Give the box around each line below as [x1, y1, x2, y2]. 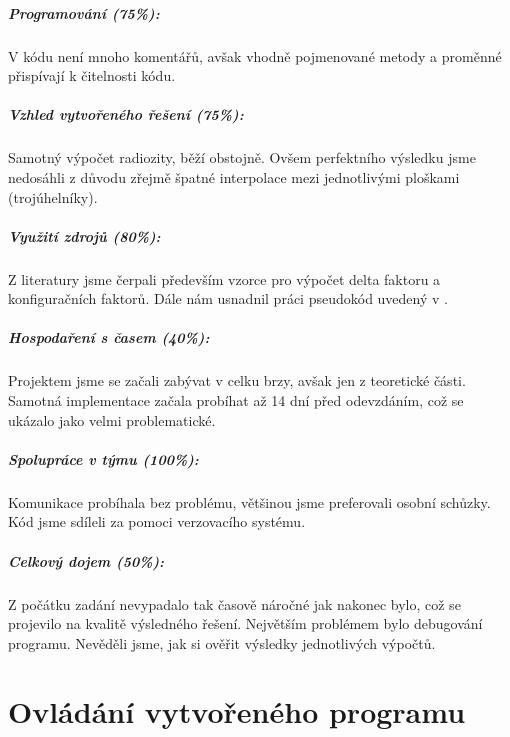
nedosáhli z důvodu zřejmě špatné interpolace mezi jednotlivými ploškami [8, 166, 460, 187]
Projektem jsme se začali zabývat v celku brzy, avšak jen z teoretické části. [8, 370, 466, 391]
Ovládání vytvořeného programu [8, 691, 466, 732]
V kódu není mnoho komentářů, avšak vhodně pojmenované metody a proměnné [8, 45, 502, 66]
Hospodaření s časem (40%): [8, 327, 210, 348]
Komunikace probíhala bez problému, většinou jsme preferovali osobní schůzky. [8, 491, 491, 512]
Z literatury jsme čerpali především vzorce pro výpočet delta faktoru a [8, 268, 441, 289]
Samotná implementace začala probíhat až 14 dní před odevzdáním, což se [8, 390, 464, 410]
